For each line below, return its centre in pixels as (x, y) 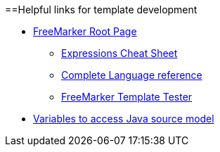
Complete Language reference (132, 75)
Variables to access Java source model (124, 119)
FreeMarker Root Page (85, 31)
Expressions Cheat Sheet (119, 53)
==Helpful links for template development (101, 9)
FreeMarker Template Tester (127, 97)
